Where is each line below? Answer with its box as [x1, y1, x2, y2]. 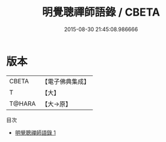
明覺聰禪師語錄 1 [14, 129, 56, 136]
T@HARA [9, 99, 36, 108]
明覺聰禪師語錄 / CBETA [41, 5, 161, 19]
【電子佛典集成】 [41, 77, 90, 86]
